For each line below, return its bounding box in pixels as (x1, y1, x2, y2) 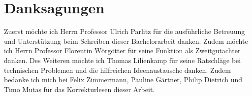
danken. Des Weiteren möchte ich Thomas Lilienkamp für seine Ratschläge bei (4, 55, 241, 65)
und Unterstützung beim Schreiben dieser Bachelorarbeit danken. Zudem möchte (4, 35, 248, 46)
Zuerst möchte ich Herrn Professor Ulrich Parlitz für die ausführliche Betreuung (4, 26, 245, 36)
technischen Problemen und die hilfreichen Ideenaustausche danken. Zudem (4, 64, 231, 75)
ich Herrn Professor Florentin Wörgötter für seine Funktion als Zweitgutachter (4, 45, 241, 56)
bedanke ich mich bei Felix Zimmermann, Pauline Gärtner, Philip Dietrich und (4, 74, 243, 85)
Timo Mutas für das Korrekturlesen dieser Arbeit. (4, 84, 155, 94)
